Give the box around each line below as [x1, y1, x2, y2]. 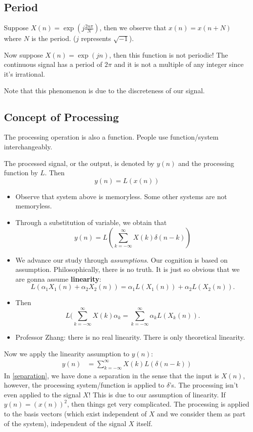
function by [4, 167, 38, 178]
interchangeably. [4, 141, 52, 151]
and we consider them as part [157, 408, 246, 418]
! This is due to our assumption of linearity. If [88, 389, 226, 399]
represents [81, 33, 111, 43]
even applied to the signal [4, 389, 81, 399]
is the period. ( [31, 33, 76, 43]
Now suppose [4, 49, 43, 60]
